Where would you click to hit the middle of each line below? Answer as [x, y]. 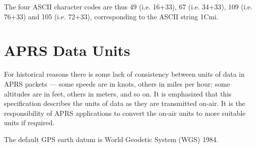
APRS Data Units [67, 50]
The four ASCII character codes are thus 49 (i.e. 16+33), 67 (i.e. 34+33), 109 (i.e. [128, 6]
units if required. [29, 123]
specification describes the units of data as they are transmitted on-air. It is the [125, 103]
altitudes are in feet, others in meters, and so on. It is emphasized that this [118, 93]
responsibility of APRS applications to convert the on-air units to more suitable [125, 113]
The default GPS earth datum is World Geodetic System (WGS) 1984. [111, 139]
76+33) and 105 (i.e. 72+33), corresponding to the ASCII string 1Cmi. [111, 16]
